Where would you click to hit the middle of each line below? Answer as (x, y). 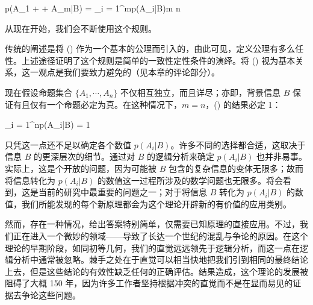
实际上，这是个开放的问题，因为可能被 (81, 168)
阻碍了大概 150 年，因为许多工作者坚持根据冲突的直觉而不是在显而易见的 (149, 283)
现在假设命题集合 (39, 92)
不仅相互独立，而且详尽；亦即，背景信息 (201, 92)
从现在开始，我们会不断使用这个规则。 (81, 28)
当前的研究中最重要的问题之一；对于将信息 (122, 192)
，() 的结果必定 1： (243, 104)
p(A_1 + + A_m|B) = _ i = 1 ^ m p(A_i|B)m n (93, 8)
